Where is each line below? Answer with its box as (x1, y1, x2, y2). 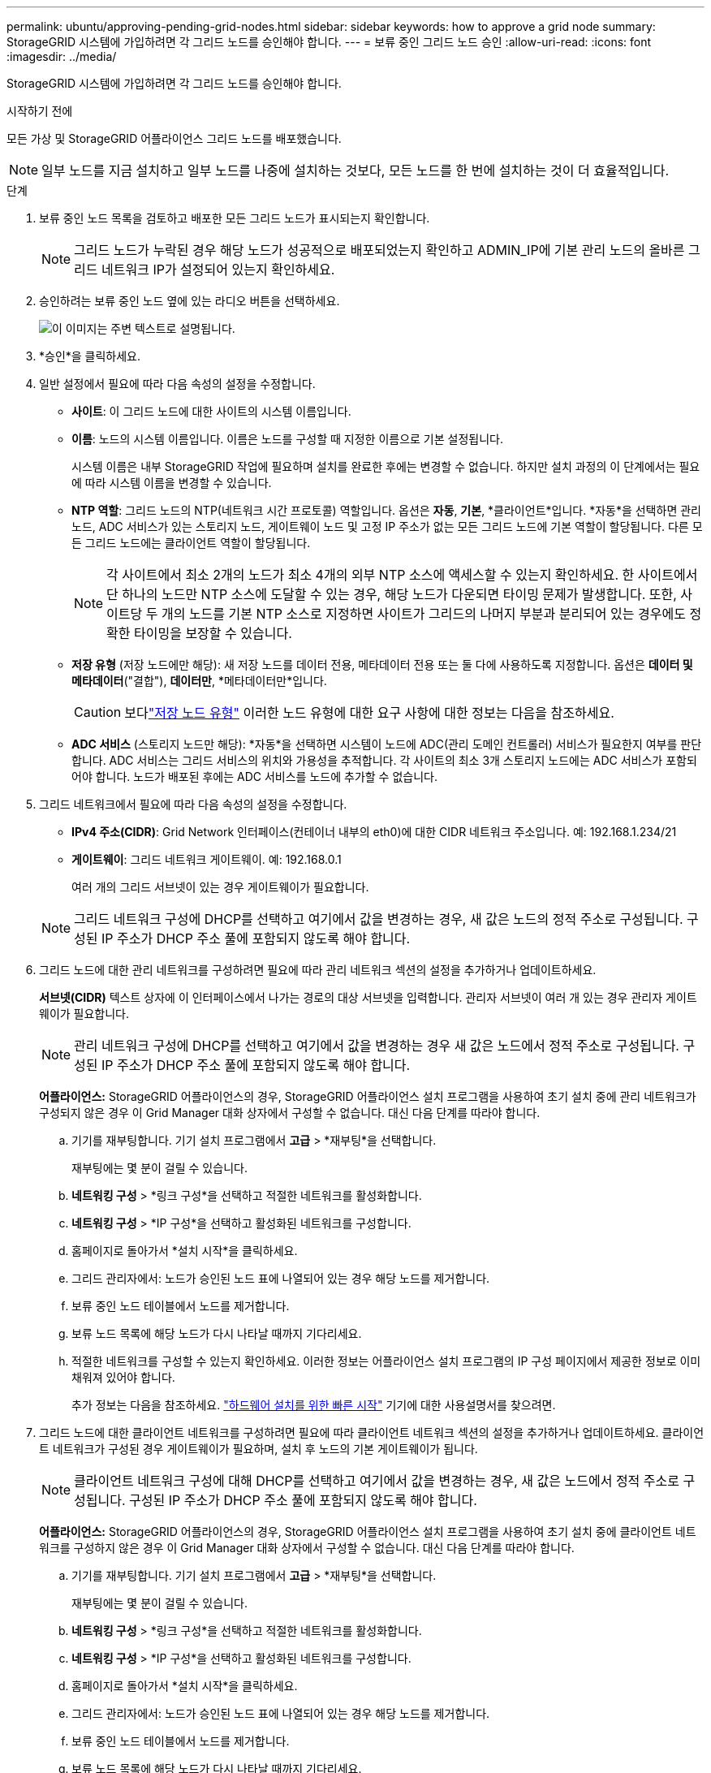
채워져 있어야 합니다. (71, 1370, 175, 1384)
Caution (74, 704, 122, 720)
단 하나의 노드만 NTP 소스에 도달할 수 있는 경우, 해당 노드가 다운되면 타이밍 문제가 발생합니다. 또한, (106, 586, 677, 602)
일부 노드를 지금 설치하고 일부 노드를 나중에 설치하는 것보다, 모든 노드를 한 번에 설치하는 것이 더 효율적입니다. (41, 162, 670, 179)
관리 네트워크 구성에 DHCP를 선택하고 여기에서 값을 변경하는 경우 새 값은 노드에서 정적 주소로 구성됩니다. (74, 1037, 679, 1054)
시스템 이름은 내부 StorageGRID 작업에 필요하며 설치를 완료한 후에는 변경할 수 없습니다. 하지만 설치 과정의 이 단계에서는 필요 (71, 459, 700, 473)
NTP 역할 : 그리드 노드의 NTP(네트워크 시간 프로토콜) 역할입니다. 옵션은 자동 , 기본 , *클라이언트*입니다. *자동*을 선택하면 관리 (71, 503, 701, 517)
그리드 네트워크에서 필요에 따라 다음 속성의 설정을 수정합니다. (39, 797, 347, 811)
